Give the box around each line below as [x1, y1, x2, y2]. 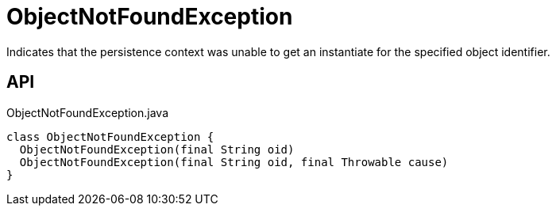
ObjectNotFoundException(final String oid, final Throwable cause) [19, 155, 449, 168]
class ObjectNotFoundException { [6, 130, 214, 143]
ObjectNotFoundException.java [6, 105, 169, 119]
